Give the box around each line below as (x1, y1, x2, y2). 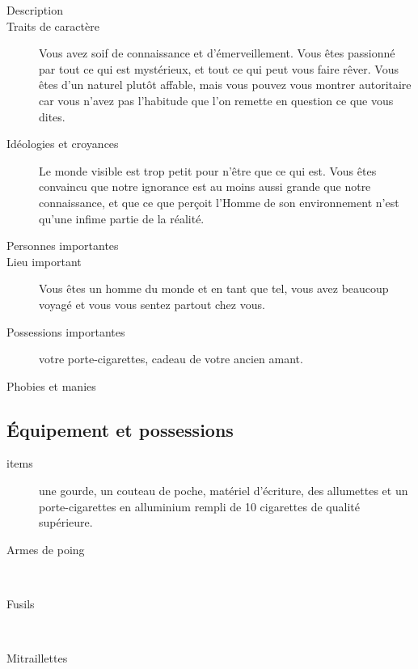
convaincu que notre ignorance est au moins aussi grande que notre (39, 178, 371, 195)
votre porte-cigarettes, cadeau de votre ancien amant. (39, 350, 303, 367)
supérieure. (39, 514, 93, 531)
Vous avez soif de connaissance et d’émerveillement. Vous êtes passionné (39, 44, 395, 61)
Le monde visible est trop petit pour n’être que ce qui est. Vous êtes (39, 162, 377, 179)
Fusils (6, 595, 35, 612)
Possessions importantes (6, 323, 125, 340)
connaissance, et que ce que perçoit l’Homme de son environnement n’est (39, 193, 399, 210)
